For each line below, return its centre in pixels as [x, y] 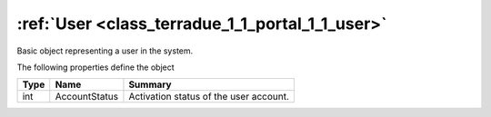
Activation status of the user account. [209, 97]
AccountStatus [86, 97]
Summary [150, 84]
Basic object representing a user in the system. [105, 51]
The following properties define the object [95, 67]
